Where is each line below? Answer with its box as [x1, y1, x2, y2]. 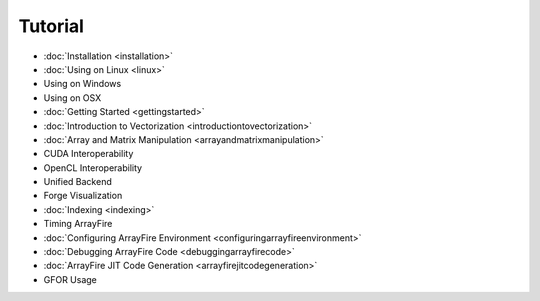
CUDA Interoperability [43, 148, 134, 160]
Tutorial [18, 15, 85, 37]
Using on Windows [43, 78, 122, 90]
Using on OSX [43, 91, 102, 104]
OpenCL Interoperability [43, 161, 143, 174]
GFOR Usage [43, 273, 97, 285]
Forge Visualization [43, 190, 123, 202]
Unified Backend [43, 176, 112, 188]
